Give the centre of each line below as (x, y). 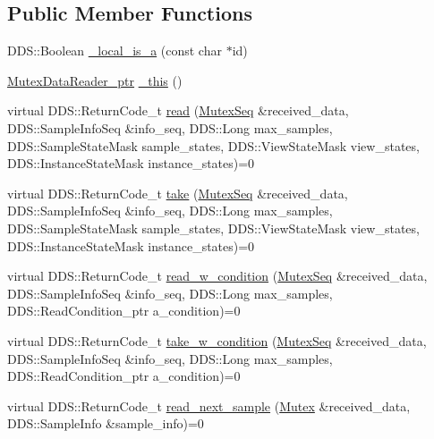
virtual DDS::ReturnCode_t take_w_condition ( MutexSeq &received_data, (217, 340)
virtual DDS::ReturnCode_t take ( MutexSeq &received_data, (178, 193)
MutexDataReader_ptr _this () (95, 80)
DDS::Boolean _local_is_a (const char (115, 51)
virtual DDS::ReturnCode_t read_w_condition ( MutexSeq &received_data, (217, 276)
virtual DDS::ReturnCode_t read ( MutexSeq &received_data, (178, 110)
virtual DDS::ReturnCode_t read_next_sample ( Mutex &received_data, (209, 405)
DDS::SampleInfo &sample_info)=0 (106, 423)
